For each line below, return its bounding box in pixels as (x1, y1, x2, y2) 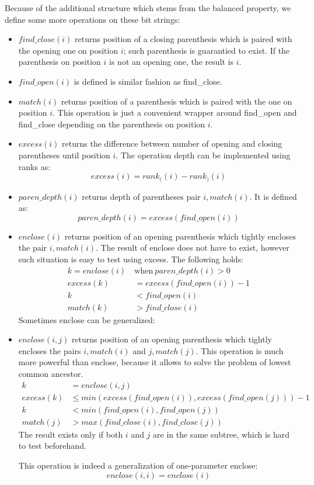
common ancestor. (18, 368, 83, 380)
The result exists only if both (18, 428, 123, 440)
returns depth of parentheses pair (82, 190, 201, 202)
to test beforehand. (18, 439, 86, 452)
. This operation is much (196, 344, 284, 356)
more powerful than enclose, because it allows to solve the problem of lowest (18, 356, 291, 368)
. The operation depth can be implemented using (116, 148, 291, 161)
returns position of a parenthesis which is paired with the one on (61, 95, 292, 107)
